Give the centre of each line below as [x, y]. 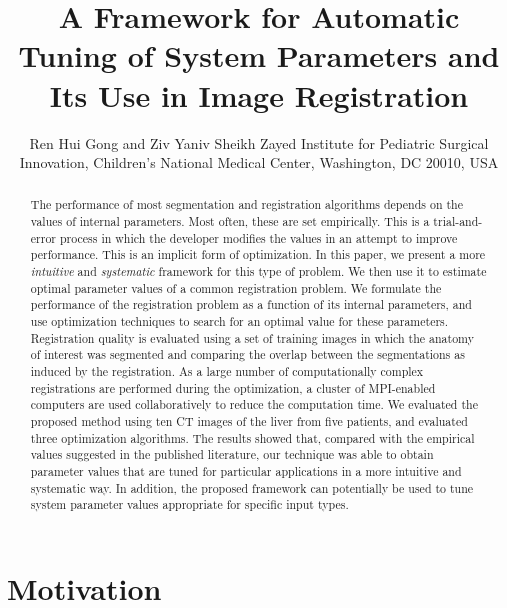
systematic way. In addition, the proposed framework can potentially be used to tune [252, 487]
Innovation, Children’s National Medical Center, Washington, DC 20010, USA [259, 162]
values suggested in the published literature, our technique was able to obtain [232, 454]
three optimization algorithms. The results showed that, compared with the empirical [252, 437]
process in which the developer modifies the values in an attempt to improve [258, 237]
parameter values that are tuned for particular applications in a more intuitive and [246, 470]
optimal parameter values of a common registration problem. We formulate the [236, 287]
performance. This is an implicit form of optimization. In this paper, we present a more [258, 254]
